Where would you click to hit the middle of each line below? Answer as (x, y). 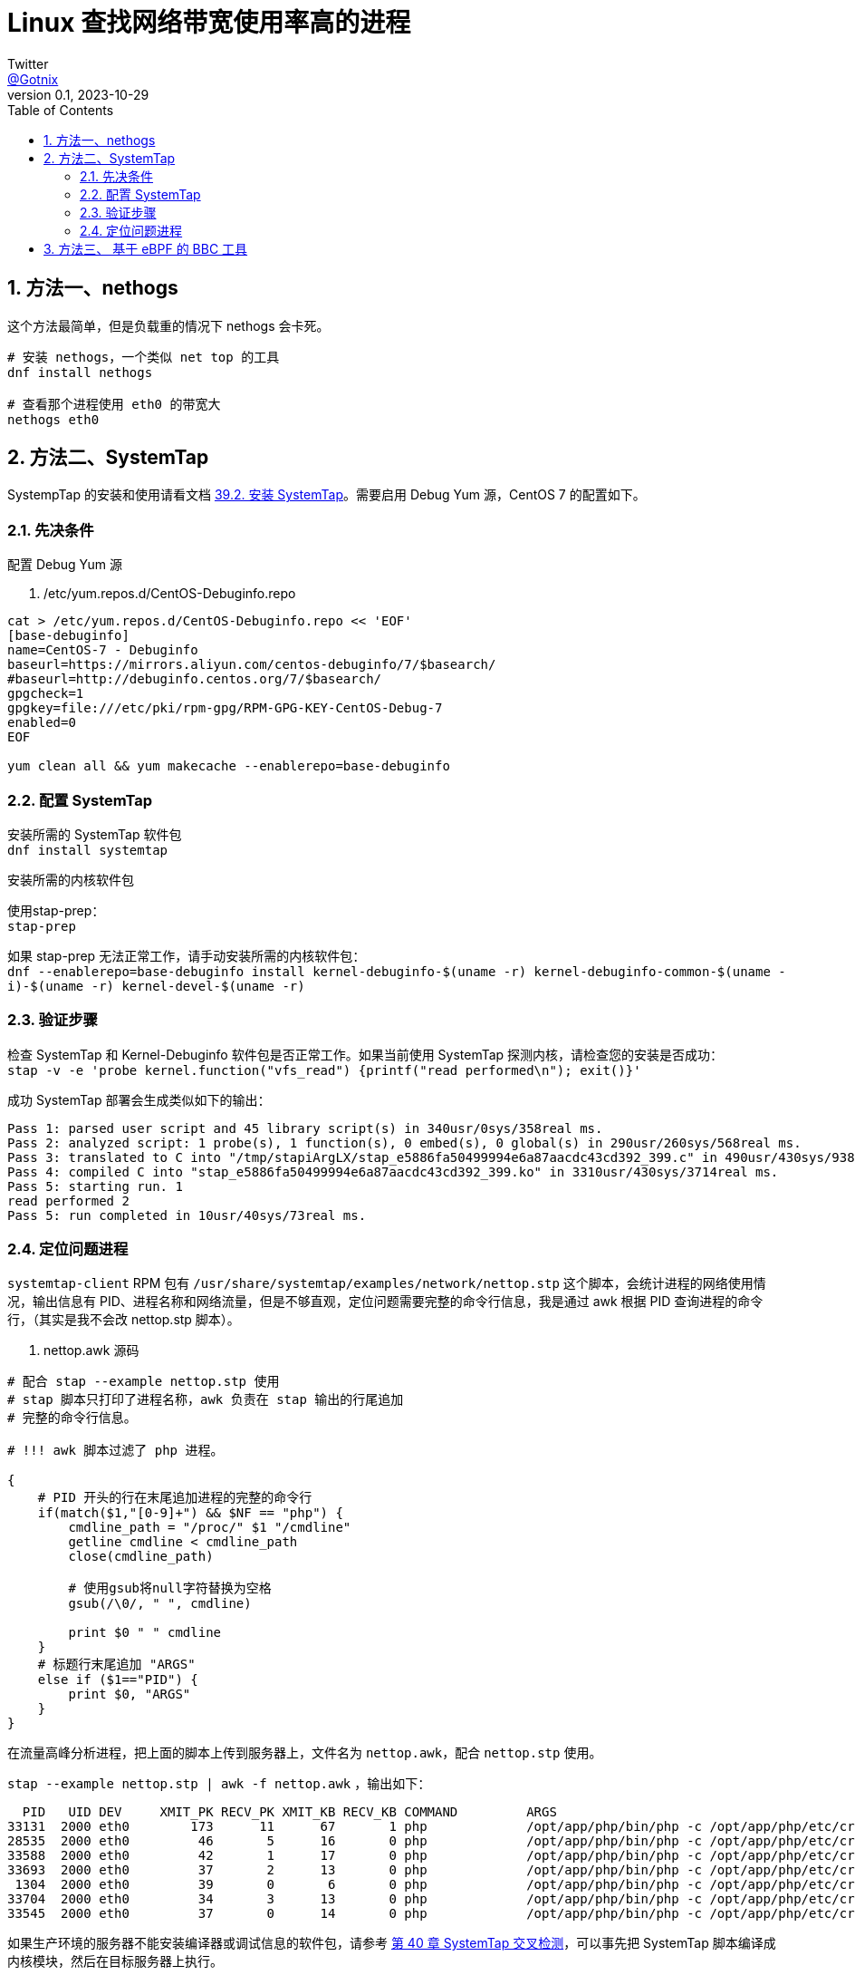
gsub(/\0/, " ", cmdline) (160, 1604)
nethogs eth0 (53, 419)
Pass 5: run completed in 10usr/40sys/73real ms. (187, 1215)
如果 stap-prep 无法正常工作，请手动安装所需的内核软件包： (187, 955)
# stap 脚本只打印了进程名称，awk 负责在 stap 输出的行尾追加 (206, 1400)
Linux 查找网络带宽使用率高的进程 (209, 23)
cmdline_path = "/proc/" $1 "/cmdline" (210, 1528)
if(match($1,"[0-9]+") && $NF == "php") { (190, 1513)
